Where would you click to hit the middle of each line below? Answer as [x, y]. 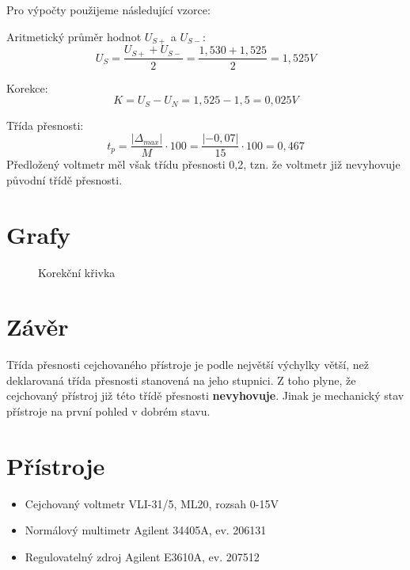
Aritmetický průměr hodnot [74, 36]
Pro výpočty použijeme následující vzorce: [108, 9]
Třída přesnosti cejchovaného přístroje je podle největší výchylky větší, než [188, 365]
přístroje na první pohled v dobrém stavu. [108, 411]
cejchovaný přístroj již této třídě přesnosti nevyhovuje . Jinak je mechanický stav [205, 395]
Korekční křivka [77, 272]
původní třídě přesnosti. [65, 179]
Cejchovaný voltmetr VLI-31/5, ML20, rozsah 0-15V [152, 503]
